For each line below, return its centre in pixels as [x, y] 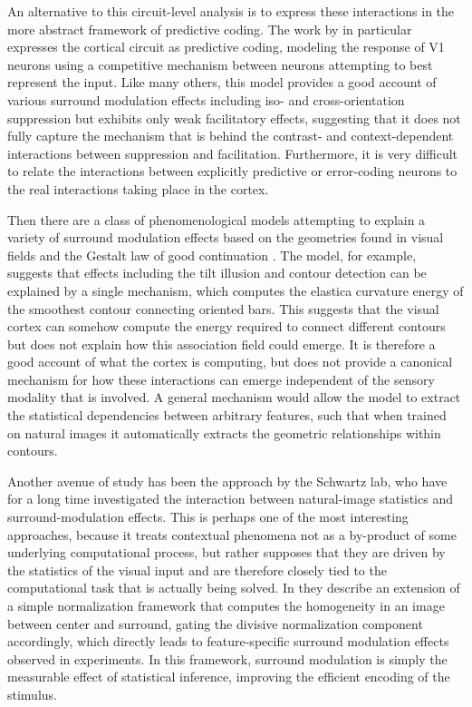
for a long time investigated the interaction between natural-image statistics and [230, 499]
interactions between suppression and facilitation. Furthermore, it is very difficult [233, 153]
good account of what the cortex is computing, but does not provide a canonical [230, 362]
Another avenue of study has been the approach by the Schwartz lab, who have [227, 481]
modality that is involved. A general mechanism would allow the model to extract [234, 397]
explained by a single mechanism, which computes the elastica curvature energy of [236, 290]
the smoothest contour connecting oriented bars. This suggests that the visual [223, 308]
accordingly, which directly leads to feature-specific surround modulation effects [228, 641]
